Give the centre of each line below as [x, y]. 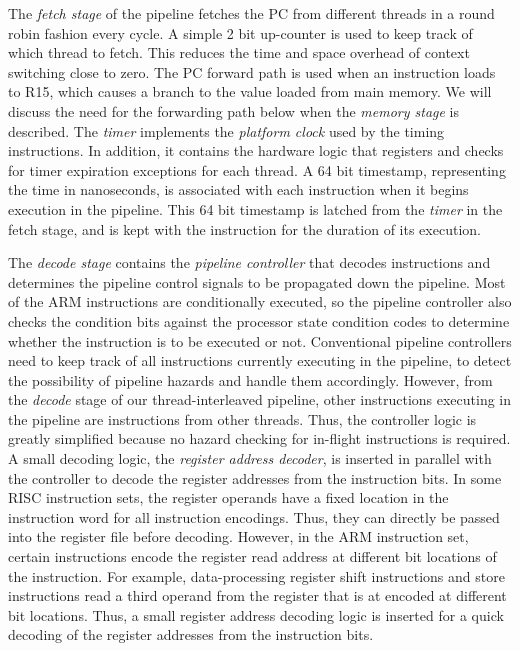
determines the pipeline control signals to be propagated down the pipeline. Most [257, 281]
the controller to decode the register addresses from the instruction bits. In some [255, 477]
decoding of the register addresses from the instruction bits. [191, 634]
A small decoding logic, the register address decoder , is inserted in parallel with [250, 458]
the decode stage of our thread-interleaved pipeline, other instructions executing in [260, 399]
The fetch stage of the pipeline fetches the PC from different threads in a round [251, 13]
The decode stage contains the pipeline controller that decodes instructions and [249, 262]
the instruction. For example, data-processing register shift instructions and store [256, 575]
